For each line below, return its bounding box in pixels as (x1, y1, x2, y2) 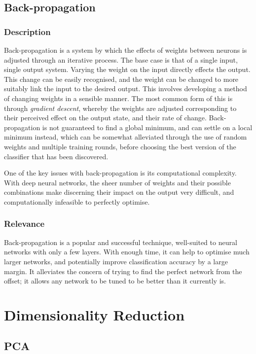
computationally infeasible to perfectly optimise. (4, 196, 150, 207)
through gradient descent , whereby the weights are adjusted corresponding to (4, 103, 237, 113)
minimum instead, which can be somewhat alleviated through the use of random (4, 132, 247, 142)
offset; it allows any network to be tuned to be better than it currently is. (4, 276, 226, 286)
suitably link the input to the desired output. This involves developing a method (4, 83, 247, 94)
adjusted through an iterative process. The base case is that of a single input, (4, 54, 238, 65)
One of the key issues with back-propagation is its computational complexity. (4, 168, 237, 178)
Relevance (4, 217, 45, 230)
